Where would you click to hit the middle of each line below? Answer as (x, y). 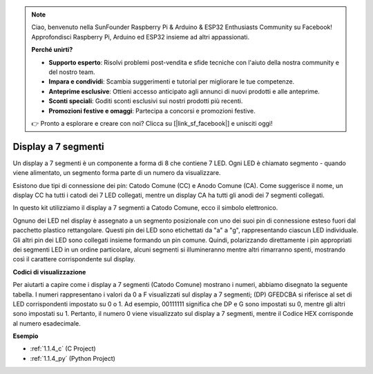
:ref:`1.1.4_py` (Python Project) (73, 358)
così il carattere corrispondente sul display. (74, 259)
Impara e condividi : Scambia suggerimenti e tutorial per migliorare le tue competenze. (172, 82)
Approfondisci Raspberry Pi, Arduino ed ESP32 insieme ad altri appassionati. (141, 37)
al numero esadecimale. (47, 323)
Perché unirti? (52, 50)
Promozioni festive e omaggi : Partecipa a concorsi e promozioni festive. (152, 111)
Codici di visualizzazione (49, 272)
